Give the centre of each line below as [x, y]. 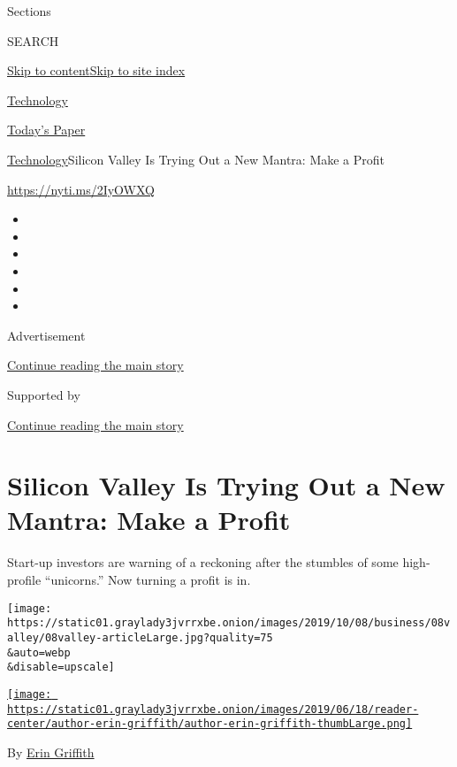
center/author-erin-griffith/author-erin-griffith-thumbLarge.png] [210, 724]
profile [24, 579]
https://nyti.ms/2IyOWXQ [81, 189]
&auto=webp [39, 652]
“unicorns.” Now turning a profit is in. [148, 579]
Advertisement [46, 335]
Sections [29, 11]
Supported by [44, 394]
